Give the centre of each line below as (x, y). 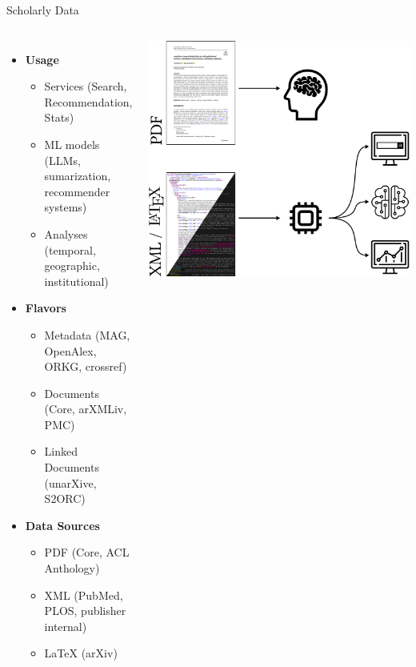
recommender (77, 191)
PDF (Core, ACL (87, 552)
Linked (61, 451)
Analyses (66, 233)
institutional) (76, 281)
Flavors (46, 308)
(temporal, (70, 249)
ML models (72, 144)
